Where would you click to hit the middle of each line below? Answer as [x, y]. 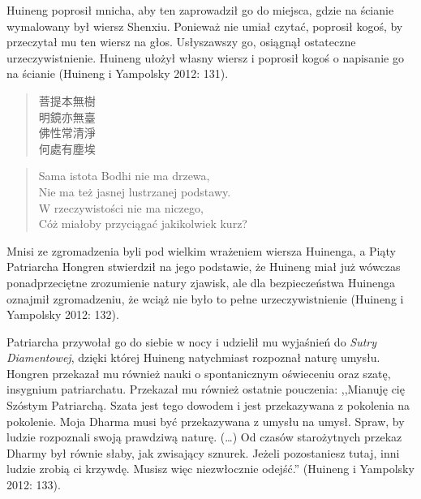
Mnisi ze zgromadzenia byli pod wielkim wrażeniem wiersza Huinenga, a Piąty [201, 250]
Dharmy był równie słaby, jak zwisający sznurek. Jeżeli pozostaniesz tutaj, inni [203, 452]
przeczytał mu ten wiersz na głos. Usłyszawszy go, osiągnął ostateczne [181, 42]
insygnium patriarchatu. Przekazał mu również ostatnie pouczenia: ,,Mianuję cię [206, 389]
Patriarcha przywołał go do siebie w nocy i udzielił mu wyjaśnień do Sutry [192, 341]
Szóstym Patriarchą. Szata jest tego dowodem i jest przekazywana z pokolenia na [208, 405]
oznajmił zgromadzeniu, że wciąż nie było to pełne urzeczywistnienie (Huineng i [205, 298]
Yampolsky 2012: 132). [63, 314]
